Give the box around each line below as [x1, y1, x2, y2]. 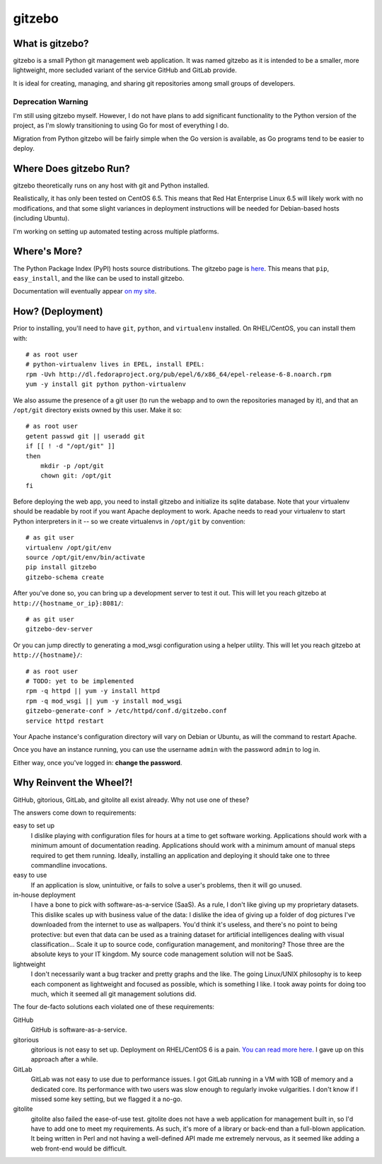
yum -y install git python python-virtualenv [25, 380, 187, 388]
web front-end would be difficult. [30, 1144, 127, 1153]
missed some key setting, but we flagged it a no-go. [30, 1095, 183, 1103]
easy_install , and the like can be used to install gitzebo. [13, 274, 185, 282]
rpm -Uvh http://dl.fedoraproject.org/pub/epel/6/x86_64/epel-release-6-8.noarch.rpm [25, 370, 332, 378]
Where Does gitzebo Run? [13, 163, 130, 175]
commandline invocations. [30, 861, 108, 869]
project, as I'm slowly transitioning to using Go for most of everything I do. [13, 121, 229, 130]
